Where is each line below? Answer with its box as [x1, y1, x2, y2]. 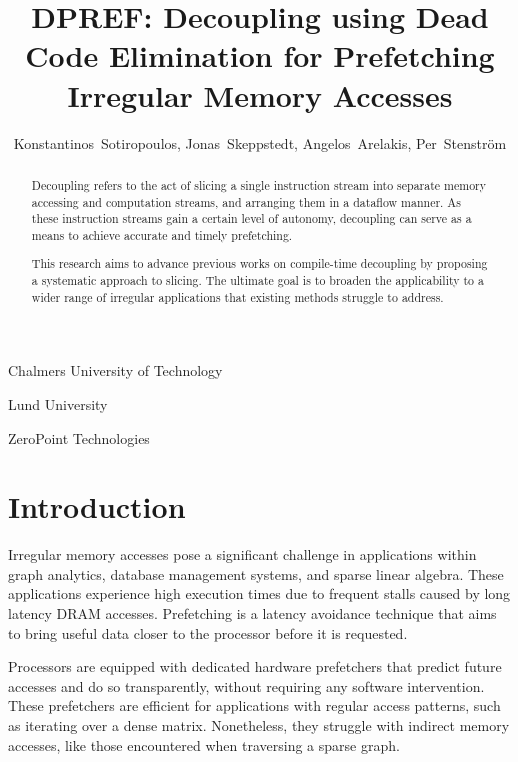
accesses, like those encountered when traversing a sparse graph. [8, 734, 400, 755]
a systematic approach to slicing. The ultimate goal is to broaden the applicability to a [31, 272, 484, 289]
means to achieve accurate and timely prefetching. [31, 226, 293, 243]
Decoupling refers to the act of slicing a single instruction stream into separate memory [31, 176, 487, 193]
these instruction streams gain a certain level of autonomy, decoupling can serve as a [31, 210, 472, 227]
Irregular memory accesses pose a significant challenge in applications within [8, 544, 477, 565]
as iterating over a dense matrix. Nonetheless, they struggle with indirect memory [8, 715, 510, 736]
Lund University [8, 393, 108, 414]
